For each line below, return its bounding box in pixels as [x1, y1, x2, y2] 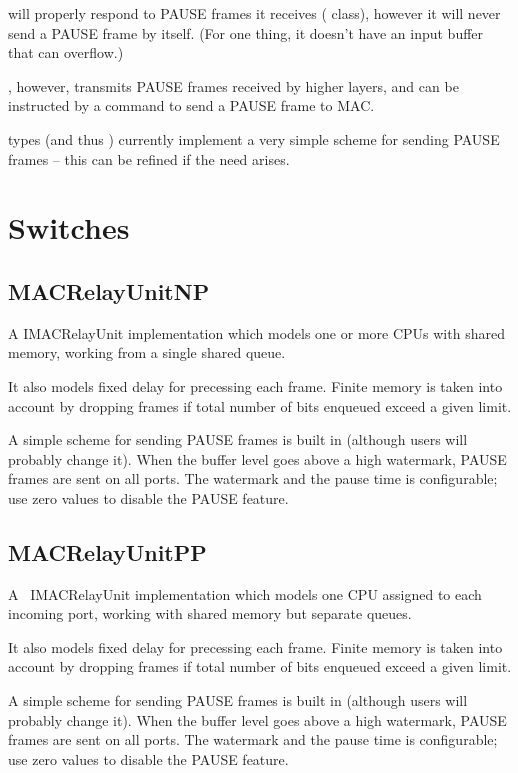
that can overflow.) [8, 42, 124, 63]
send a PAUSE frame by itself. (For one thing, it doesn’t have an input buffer [8, 22, 484, 43]
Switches [8, 207, 130, 248]
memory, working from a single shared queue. [8, 342, 286, 363]
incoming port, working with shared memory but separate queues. [8, 603, 412, 624]
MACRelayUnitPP [8, 536, 207, 567]
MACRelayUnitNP [8, 275, 210, 306]
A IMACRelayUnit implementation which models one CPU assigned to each [8, 583, 482, 604]
